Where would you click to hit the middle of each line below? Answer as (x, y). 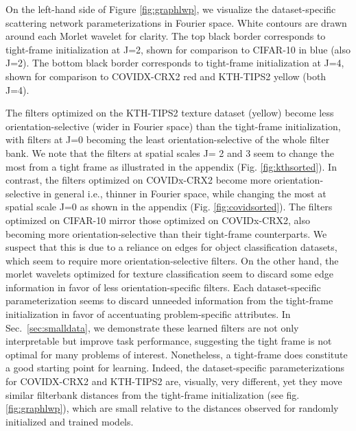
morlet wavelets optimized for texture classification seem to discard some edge (170, 274)
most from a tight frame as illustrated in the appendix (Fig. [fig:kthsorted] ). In (171, 166)
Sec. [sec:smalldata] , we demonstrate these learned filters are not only (152, 327)
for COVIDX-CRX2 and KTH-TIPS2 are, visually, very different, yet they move (174, 381)
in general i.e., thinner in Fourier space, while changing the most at (185, 193)
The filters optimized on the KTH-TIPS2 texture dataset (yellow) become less (170, 113)
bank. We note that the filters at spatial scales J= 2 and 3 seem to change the (170, 152)
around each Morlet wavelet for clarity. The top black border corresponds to (166, 36)
